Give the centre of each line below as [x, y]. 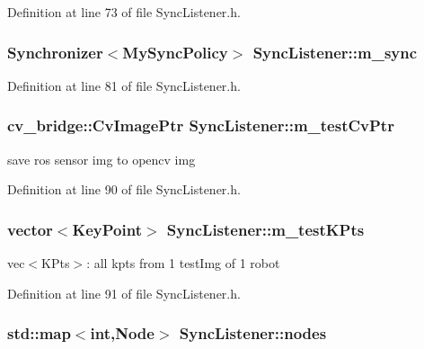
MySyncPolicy [175, 52]
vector [30, 229]
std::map [39, 333]
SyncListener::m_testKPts [265, 229]
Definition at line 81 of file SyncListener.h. [124, 85]
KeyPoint [107, 229]
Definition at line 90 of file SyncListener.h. [124, 189]
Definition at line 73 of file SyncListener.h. [124, 12]
